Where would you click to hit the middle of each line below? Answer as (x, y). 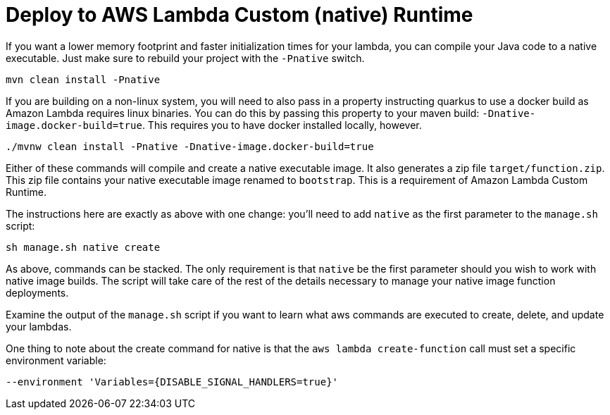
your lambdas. (39, 326)
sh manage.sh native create (83, 247)
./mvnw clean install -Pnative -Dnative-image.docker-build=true (190, 146)
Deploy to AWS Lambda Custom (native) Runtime (239, 15)
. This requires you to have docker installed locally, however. (282, 125)
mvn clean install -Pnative (83, 79)
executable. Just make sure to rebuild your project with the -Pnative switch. (185, 58)
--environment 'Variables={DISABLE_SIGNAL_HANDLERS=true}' (172, 382)
